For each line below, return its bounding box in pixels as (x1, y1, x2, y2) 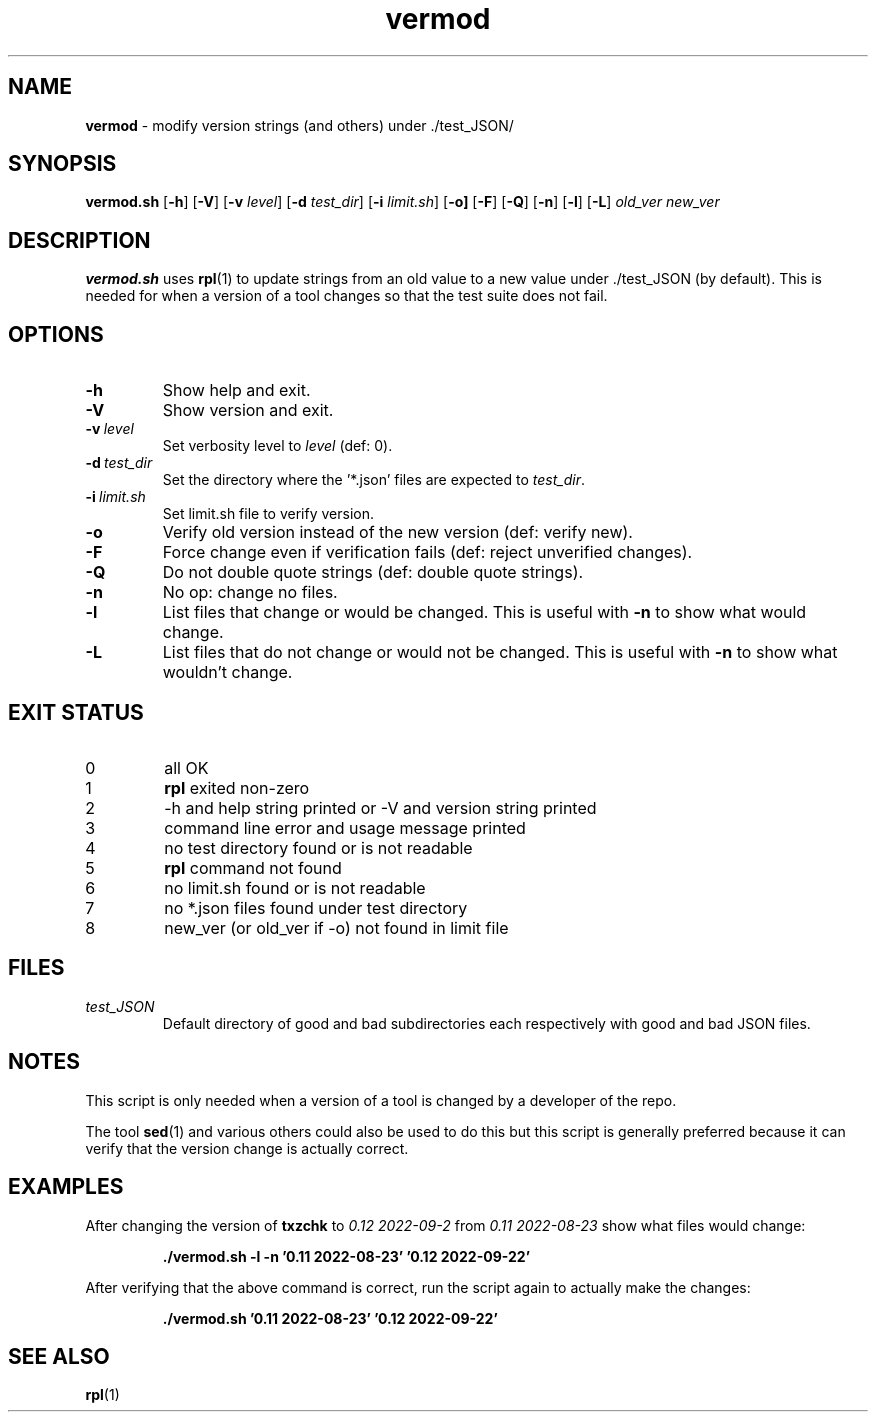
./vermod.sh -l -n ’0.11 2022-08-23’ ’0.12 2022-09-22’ (162, 1247, 531, 1265)
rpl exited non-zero (164, 777, 310, 798)
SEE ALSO (8, 1343, 110, 1369)
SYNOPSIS (8, 151, 117, 177)
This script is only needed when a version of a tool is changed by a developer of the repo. (85, 1091, 677, 1109)
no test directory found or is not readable (164, 837, 473, 858)
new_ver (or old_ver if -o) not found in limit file (164, 917, 509, 938)
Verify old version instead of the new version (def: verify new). (162, 522, 633, 543)
